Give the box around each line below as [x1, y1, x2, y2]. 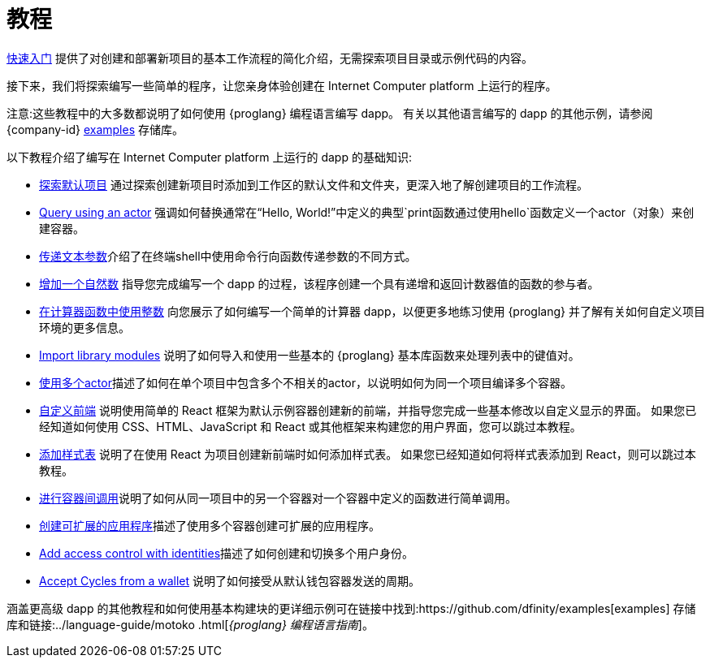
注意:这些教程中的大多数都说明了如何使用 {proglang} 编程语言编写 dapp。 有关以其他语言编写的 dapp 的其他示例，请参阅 [6, 106, 653, 120]
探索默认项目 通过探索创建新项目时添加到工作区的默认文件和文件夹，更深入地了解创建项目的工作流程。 [39, 177, 588, 192]
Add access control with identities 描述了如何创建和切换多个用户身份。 [39, 545, 414, 560]
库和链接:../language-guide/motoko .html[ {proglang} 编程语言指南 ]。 [6, 617, 374, 632]
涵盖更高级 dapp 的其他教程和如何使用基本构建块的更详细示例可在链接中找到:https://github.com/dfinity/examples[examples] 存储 [6, 601, 696, 615]
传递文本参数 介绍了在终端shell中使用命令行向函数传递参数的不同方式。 [39, 248, 417, 263]
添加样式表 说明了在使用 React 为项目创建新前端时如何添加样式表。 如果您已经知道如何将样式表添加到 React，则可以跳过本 [39, 446, 696, 461]
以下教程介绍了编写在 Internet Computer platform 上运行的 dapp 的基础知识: [6, 149, 412, 164]
